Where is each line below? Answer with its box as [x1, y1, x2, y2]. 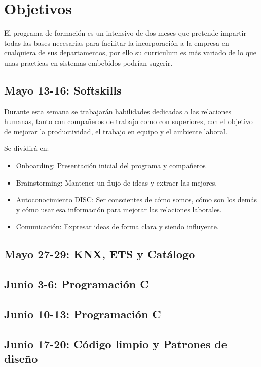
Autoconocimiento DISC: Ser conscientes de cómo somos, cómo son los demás [16, 194, 257, 205]
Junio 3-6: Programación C [4, 276, 149, 292]
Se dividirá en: [4, 143, 49, 154]
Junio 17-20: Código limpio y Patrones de [4, 335, 227, 351]
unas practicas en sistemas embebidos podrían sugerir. [4, 57, 173, 68]
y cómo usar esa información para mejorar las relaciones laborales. [16, 204, 222, 215]
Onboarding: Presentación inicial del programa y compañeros [16, 160, 206, 171]
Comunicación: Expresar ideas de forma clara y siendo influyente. [16, 221, 219, 232]
